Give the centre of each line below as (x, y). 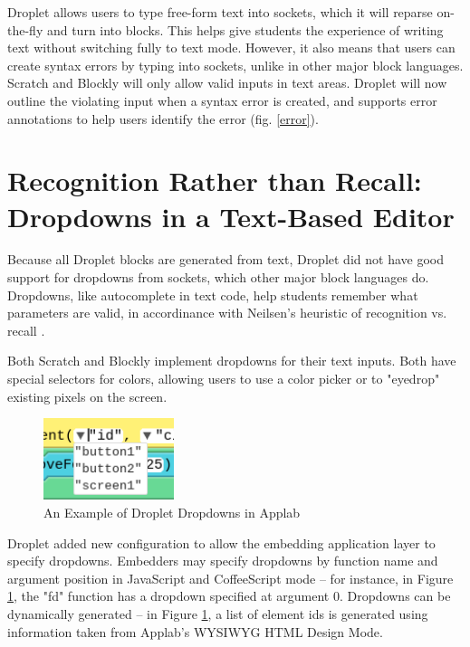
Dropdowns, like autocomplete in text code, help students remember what (213, 295)
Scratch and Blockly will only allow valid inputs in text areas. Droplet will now (227, 83)
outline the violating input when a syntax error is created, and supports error (222, 100)
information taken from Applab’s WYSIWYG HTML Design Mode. (195, 631)
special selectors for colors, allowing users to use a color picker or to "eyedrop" (224, 379)
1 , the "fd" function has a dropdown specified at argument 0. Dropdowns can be (229, 596)
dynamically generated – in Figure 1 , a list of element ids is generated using (218, 613)
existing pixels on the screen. (87, 396)
